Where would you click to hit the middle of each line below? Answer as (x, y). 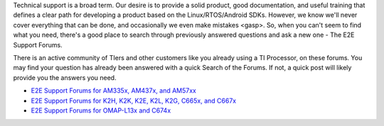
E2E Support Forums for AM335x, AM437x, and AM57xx (114, 91)
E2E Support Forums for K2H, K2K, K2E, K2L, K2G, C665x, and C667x (134, 101)
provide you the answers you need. (65, 77)
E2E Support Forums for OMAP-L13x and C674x (101, 110)
